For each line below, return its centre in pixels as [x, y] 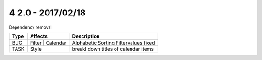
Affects [39, 36]
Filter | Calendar [48, 43]
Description [86, 36]
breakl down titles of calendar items [113, 49]
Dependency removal [30, 27]
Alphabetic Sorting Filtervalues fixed [114, 43]
